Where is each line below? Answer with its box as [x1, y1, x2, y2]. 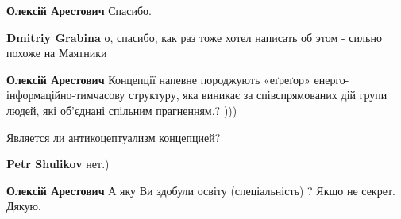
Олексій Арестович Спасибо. [6, 2, 152, 18]
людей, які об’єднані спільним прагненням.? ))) [6, 102, 237, 118]
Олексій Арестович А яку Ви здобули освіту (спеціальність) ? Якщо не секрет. [6, 182, 395, 198]
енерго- [314, 71, 349, 87]
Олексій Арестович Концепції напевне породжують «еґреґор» [6, 71, 310, 87]
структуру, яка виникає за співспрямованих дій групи [128, 86, 388, 103]
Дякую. [6, 198, 41, 214]
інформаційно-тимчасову [6, 86, 125, 103]
